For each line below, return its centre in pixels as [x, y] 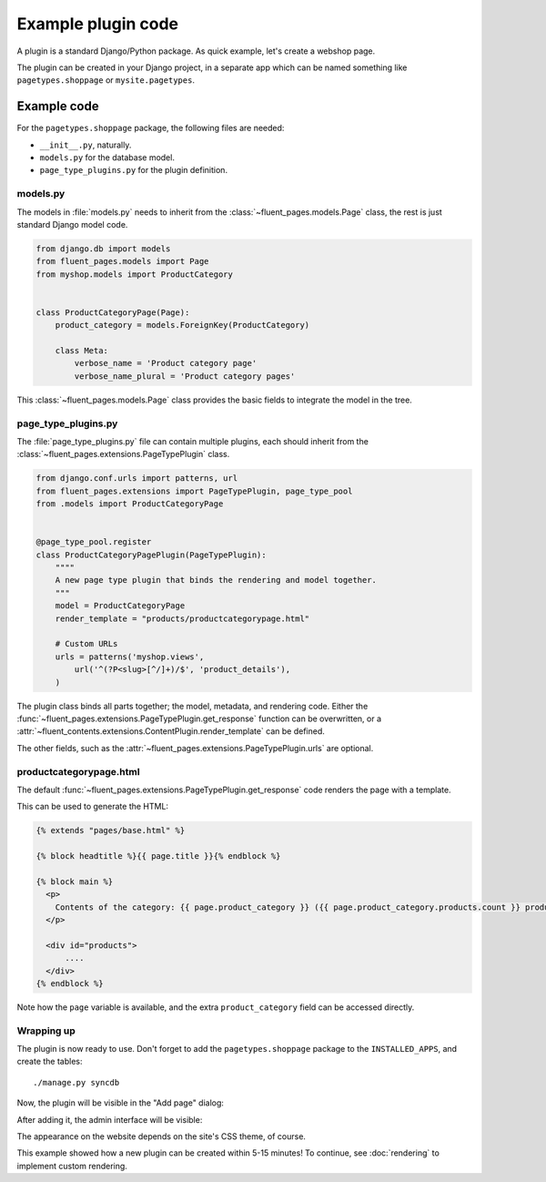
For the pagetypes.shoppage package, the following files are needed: [151, 128]
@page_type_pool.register [94, 542]
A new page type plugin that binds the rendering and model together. [216, 580]
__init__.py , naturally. [86, 145]
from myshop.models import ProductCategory [135, 274]
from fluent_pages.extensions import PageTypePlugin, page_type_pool [194, 491]
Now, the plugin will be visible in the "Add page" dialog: [121, 1103]
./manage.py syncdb [76, 1082]
